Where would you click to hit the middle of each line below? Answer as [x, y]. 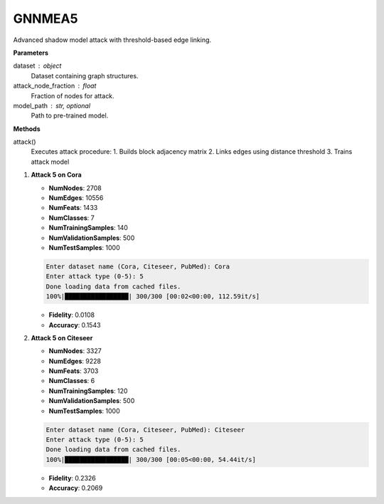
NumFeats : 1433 [73, 208]
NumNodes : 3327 [75, 351]
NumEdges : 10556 [76, 198]
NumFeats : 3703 [74, 371]
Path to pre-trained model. [70, 116]
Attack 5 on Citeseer [62, 337]
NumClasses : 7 [72, 218]
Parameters [31, 53]
